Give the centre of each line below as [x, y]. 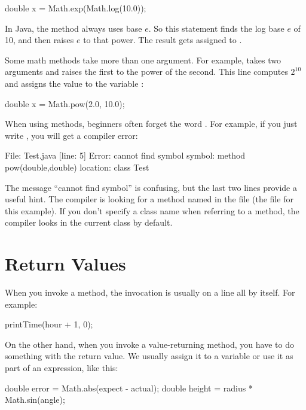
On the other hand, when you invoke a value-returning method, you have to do [149, 344]
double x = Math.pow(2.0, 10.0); [65, 103]
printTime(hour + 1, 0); [49, 324]
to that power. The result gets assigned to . [163, 40]
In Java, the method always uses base [74, 28]
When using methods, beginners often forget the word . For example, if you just [151, 124]
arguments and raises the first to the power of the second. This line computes [146, 72]
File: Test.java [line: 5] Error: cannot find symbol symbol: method [125, 155]
